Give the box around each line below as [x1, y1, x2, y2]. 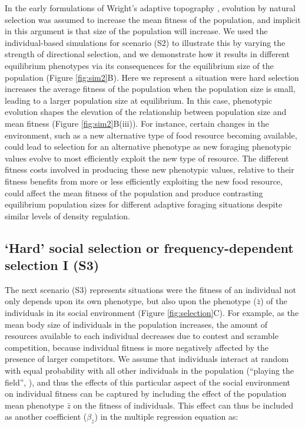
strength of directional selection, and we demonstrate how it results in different [5, 48, 290, 60]
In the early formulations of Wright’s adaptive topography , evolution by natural [5, 2, 296, 14]
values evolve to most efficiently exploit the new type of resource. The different [5, 152, 289, 164]
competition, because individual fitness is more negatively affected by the [5, 341, 268, 353]
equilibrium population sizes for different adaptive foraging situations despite [5, 198, 283, 210]
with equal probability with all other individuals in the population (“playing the [5, 364, 294, 377]
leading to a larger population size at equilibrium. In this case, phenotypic [5, 94, 273, 106]
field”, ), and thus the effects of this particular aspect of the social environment [5, 376, 291, 388]
